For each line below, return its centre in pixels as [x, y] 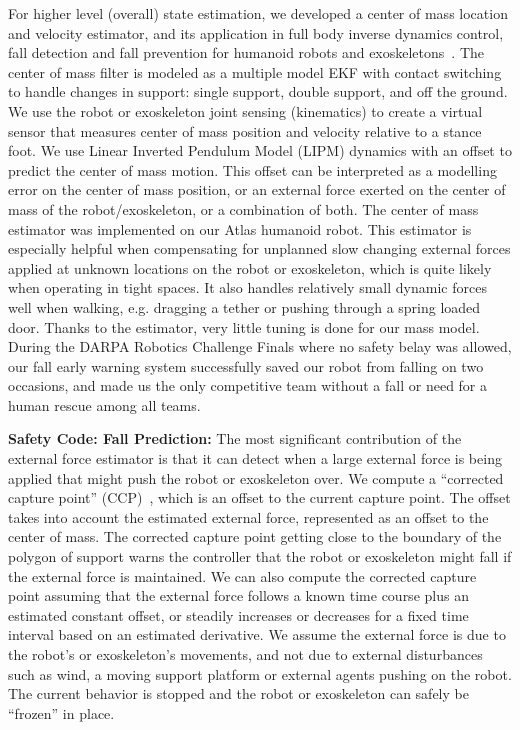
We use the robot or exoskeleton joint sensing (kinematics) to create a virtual [245, 110]
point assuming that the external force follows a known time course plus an [238, 595]
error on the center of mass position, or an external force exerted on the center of [257, 189]
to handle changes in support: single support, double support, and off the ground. [258, 91]
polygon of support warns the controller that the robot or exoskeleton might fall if [260, 556]
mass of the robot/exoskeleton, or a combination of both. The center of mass [243, 208]
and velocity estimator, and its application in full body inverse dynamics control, [256, 32]
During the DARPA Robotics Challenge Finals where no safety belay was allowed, [260, 346]
